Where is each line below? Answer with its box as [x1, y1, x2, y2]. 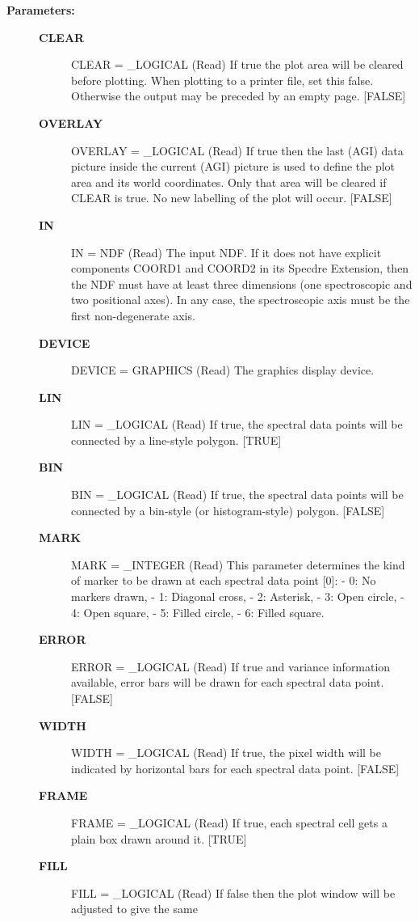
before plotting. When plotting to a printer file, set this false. [71, 71, 374, 88]
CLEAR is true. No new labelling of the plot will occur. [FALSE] [71, 189, 392, 206]
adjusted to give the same [71, 900, 198, 917]
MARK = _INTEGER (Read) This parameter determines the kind [71, 556, 405, 573]
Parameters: [6, 2, 75, 18]
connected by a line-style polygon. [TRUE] [71, 431, 282, 448]
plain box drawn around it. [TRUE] [71, 830, 247, 847]
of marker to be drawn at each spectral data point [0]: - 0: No [71, 572, 376, 589]
